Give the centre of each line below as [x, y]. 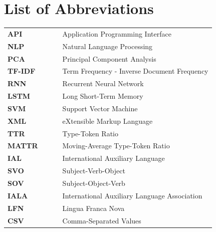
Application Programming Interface [117, 33]
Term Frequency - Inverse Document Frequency [135, 71]
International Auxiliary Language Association [132, 195]
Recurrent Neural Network [103, 83]
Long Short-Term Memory [103, 96]
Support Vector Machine [100, 108]
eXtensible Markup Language [107, 121]
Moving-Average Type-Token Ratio [116, 146]
